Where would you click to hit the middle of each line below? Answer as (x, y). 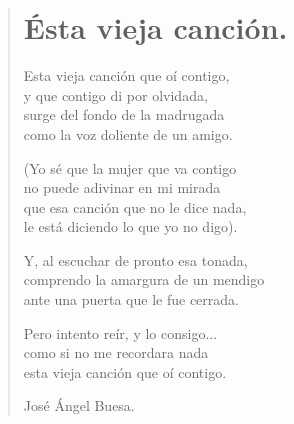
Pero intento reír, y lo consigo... (120, 332)
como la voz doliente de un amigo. (128, 133)
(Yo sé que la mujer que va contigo (130, 167)
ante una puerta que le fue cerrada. (131, 299)
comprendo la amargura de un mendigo (144, 279)
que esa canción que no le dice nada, (135, 206)
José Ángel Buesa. (79, 405)
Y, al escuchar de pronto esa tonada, (135, 259)
